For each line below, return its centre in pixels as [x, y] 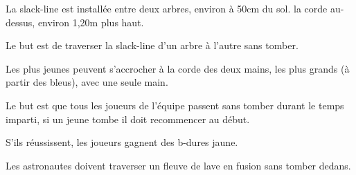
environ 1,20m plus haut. [91, 22]
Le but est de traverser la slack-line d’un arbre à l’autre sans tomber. [152, 45]
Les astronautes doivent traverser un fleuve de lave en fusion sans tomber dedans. [178, 165]
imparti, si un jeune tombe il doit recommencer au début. [128, 119]
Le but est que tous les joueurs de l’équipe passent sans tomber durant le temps [175, 105]
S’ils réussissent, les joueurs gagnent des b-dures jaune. [122, 142]
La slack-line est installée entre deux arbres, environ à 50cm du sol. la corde [167, 8]
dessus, [20, 22]
